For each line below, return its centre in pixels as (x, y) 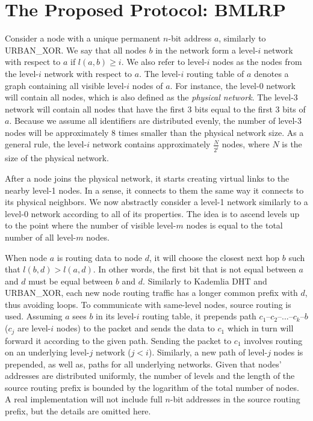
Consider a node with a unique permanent (83, 38)
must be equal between (71, 281)
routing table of (215, 73)
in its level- (116, 316)
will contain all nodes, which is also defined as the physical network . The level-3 (151, 97)
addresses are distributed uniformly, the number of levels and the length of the (150, 376)
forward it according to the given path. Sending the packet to (118, 340)
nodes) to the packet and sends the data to (135, 328)
